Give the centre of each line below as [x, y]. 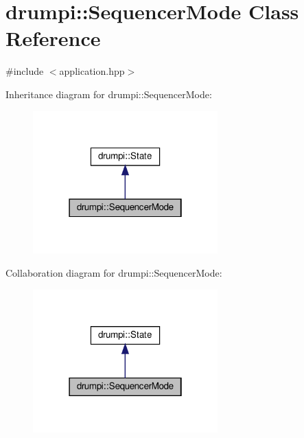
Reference [53, 38]
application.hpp [92, 71]
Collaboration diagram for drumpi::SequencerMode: [114, 273]
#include [25, 71]
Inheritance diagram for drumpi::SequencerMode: [109, 94]
